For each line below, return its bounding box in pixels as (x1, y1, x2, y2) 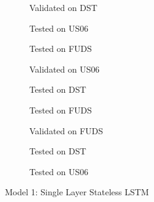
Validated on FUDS (29, 124, 103, 137)
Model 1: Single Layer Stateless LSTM (5, 186, 149, 198)
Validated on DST (29, 1, 98, 13)
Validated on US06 (29, 62, 100, 75)
